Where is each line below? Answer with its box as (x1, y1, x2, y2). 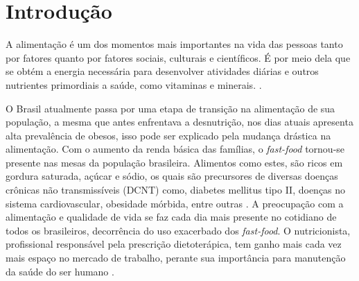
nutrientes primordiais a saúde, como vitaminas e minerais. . (6, 77, 262, 92)
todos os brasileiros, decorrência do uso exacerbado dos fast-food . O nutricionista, (6, 223, 351, 237)
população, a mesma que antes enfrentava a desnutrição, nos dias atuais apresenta (6, 114, 353, 129)
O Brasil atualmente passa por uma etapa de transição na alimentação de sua (6, 101, 335, 115)
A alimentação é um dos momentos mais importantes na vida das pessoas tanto (6, 37, 343, 51)
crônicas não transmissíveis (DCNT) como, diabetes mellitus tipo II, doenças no (6, 182, 346, 197)
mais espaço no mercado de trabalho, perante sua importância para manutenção (6, 250, 346, 265)
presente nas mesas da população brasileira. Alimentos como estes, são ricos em (6, 155, 343, 169)
